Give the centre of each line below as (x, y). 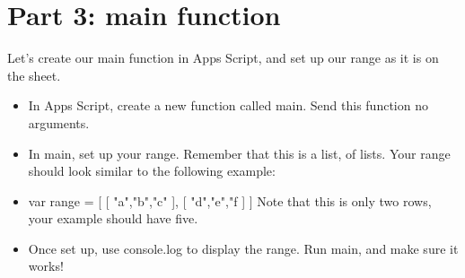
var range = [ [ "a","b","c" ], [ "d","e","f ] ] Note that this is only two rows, (230, 200)
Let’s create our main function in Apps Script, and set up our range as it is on (223, 58)
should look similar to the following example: (152, 171)
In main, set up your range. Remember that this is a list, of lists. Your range (239, 153)
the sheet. (34, 75)
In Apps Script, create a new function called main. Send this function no (228, 105)
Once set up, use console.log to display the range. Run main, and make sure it (243, 248)
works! (46, 266)
